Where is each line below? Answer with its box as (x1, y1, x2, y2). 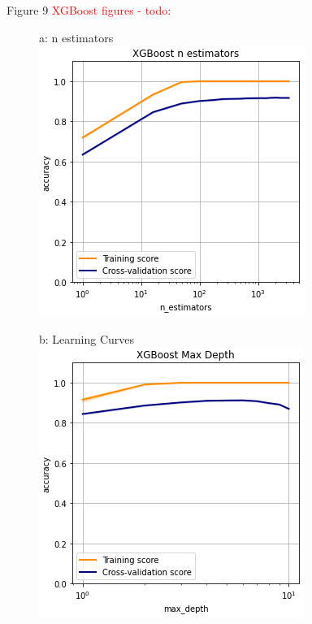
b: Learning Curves (39, 330, 135, 347)
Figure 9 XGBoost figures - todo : (6, 2, 171, 18)
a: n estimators (39, 28, 114, 45)
